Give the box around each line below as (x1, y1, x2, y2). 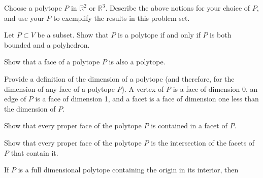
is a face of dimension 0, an (173, 83, 258, 94)
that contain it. (11, 147, 58, 158)
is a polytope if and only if (118, 29, 201, 40)
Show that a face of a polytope (4, 56, 100, 67)
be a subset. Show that (37, 29, 109, 40)
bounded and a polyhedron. (4, 39, 90, 50)
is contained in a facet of (151, 120, 227, 131)
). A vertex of (121, 83, 164, 94)
